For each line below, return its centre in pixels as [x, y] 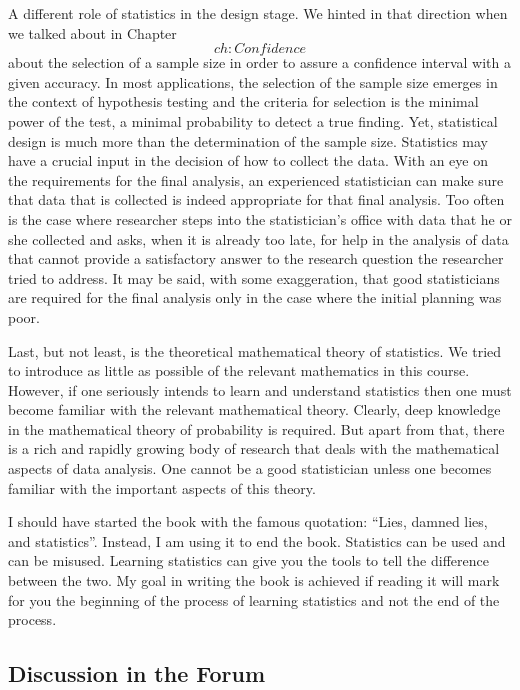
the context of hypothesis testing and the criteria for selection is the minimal [243, 101]
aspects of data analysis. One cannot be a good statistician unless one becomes [250, 468]
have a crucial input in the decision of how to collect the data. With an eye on [248, 160]
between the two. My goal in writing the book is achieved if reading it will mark [254, 580]
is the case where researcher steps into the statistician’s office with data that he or [260, 218]
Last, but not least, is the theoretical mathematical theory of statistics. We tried [255, 350]
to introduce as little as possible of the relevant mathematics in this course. [239, 370]
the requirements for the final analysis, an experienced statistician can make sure [256, 179]
